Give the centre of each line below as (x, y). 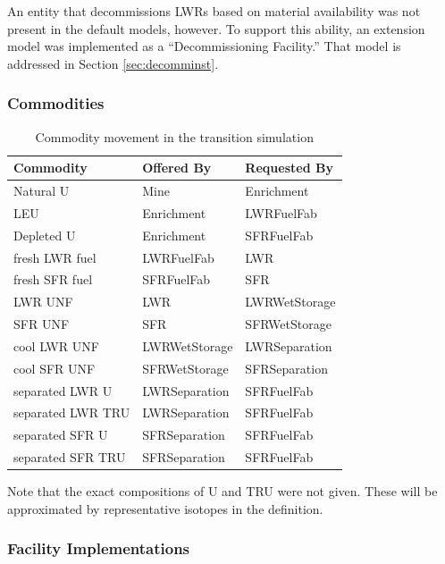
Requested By (289, 168)
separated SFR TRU (70, 457)
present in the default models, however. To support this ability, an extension (216, 28)
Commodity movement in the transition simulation (174, 136)
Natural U (42, 191)
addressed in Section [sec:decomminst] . (113, 63)
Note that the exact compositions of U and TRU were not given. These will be (222, 491)
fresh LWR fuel (55, 257)
